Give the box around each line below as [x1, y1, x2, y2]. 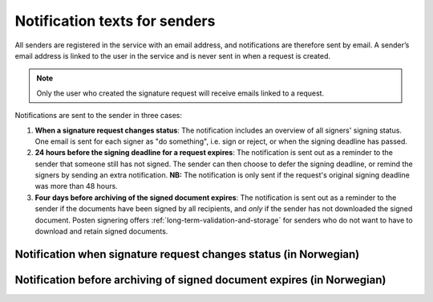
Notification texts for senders [14, 12, 216, 30]
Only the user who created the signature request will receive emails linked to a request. [36, 88, 325, 98]
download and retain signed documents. [34, 226, 168, 236]
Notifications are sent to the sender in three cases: [14, 111, 183, 120]
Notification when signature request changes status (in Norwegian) [14, 247, 360, 261]
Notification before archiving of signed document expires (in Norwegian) [14, 273, 386, 287]
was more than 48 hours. [34, 182, 118, 191]
